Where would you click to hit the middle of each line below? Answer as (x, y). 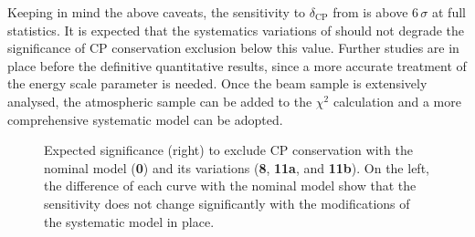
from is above (370, 12)
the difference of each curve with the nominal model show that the (230, 185)
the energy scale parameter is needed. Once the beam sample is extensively (217, 83)
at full (449, 12)
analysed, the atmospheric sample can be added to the (160, 101)
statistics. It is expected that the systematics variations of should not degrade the (236, 30)
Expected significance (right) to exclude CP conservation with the (228, 150)
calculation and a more (397, 101)
